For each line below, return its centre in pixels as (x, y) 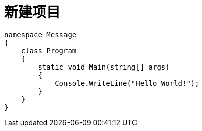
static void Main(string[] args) (104, 67)
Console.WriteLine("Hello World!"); (127, 83)
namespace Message (40, 35)
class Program (49, 51)
